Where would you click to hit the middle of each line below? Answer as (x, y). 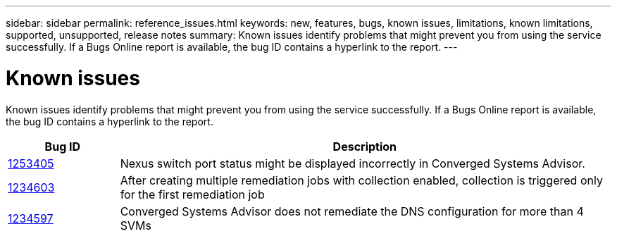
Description (365, 146)
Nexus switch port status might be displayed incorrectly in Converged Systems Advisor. (353, 163)
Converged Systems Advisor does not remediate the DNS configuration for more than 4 (352, 211)
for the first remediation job (192, 194)
